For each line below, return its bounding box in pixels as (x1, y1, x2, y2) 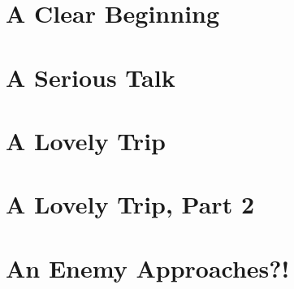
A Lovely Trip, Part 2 (6, 188, 254, 221)
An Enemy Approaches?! (6, 251, 290, 284)
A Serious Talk (6, 60, 175, 93)
